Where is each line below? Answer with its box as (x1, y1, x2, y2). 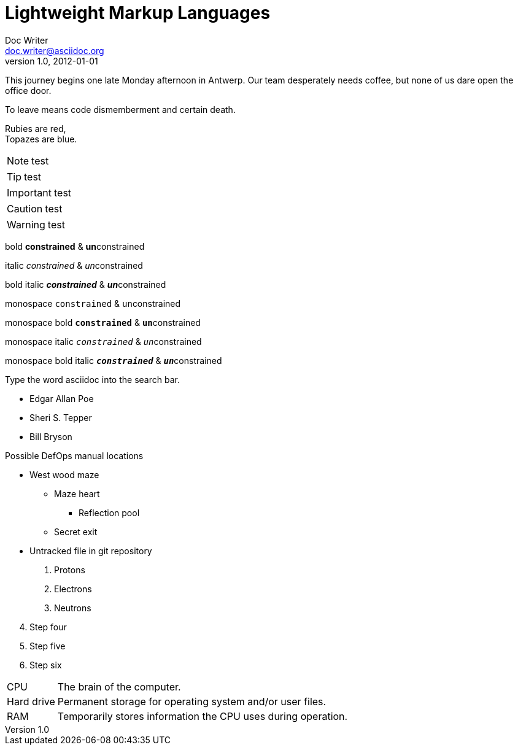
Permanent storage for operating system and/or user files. (57, 695, 327, 708)
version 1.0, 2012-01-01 (5, 55, 98, 66)
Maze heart (54, 488, 100, 499)
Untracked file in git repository (29, 545, 152, 556)
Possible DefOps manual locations (5, 450, 144, 461)
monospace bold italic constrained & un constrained (5, 355, 222, 366)
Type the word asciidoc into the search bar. (5, 374, 180, 385)
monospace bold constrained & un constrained (5, 317, 201, 328)
